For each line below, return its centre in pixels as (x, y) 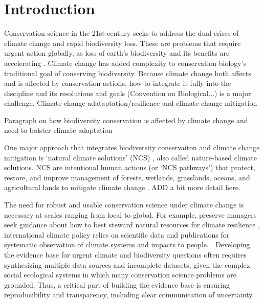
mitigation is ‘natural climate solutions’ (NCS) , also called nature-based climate (130, 157)
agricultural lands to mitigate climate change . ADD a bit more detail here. (122, 187)
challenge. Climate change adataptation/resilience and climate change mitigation (131, 103)
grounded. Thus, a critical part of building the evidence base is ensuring (117, 284)
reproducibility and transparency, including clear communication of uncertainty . (131, 295)
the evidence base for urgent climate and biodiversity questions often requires (125, 254)
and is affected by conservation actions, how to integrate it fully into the (118, 83)
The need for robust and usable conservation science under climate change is (124, 205)
